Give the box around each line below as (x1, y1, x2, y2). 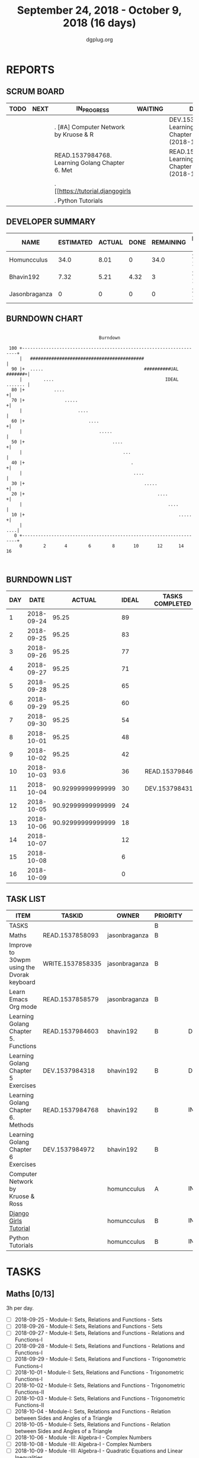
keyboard (9, 978, 36, 986)
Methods (9, 1121, 34, 1129)
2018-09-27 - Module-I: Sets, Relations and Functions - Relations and (14, 1330, 185, 1337)
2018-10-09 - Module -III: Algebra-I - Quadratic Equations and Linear (14, 1447, 184, 1454)
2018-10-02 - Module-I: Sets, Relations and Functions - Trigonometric (14, 1381, 185, 1389)
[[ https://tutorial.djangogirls (54, 187, 131, 195)
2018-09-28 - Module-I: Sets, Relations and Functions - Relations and (14, 1343, 185, 1350)
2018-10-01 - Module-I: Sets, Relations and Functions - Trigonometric (14, 1369, 185, 1376)
